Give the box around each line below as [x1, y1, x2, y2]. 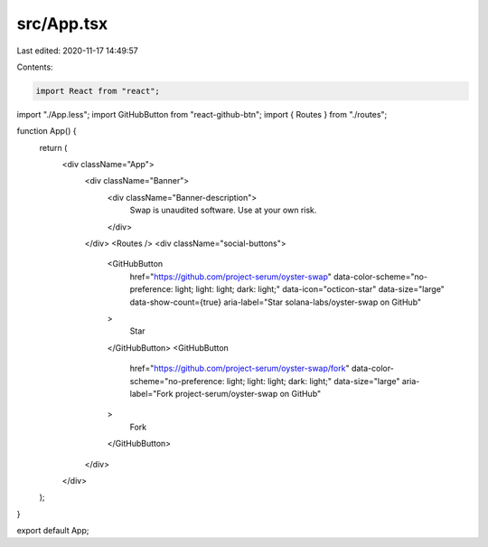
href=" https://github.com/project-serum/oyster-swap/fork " [129, 363, 350, 374]
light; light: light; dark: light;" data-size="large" [226, 375, 400, 386]
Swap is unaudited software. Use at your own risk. [129, 204, 317, 216]
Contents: [16, 61, 53, 72]
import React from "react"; [35, 86, 160, 96]
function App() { [16, 126, 77, 137]
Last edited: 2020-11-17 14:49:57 [16, 45, 139, 56]
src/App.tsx [16, 14, 108, 33]
